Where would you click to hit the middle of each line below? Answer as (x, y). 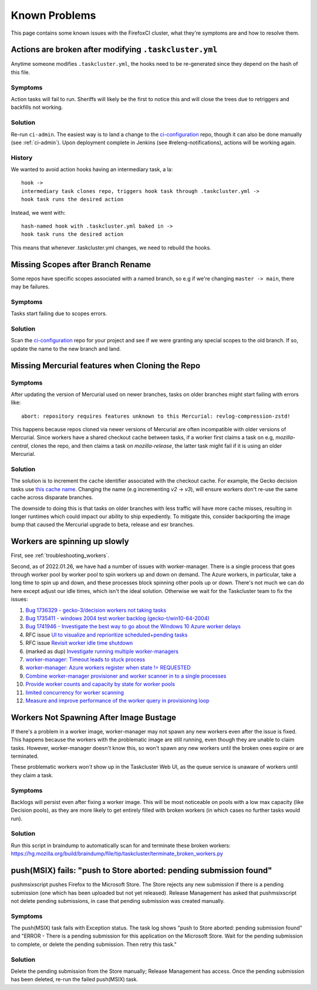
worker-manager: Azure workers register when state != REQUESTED (108, 668)
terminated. (25, 756)
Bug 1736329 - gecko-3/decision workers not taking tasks (96, 610)
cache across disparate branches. (52, 498)
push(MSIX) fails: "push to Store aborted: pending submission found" (141, 871)
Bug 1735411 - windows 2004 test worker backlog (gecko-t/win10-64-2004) (117, 618)
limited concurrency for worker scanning (75, 692)
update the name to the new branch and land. (66, 349)
